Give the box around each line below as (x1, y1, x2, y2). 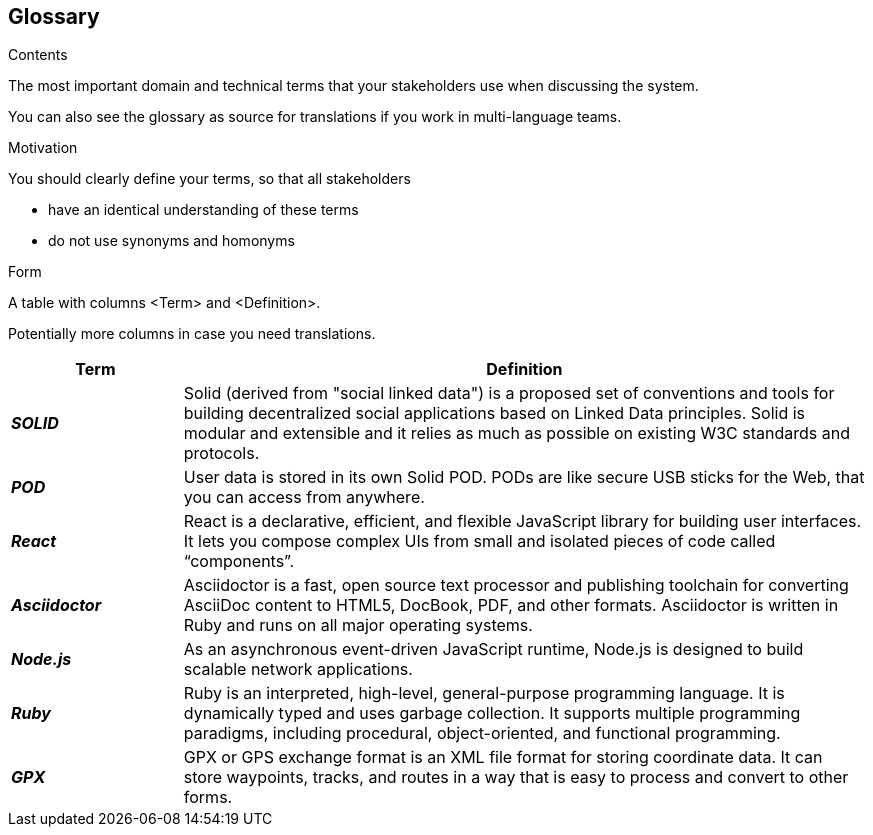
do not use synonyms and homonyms (48, 232, 295, 250)
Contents (8, 46, 68, 64)
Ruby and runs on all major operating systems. (183, 615, 533, 636)
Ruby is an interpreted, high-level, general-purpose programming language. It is (183, 683, 785, 704)
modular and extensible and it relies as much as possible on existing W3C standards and (183, 423, 851, 444)
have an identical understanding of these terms (48, 201, 359, 219)
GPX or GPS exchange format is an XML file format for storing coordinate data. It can (183, 747, 823, 768)
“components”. (183, 551, 295, 572)
